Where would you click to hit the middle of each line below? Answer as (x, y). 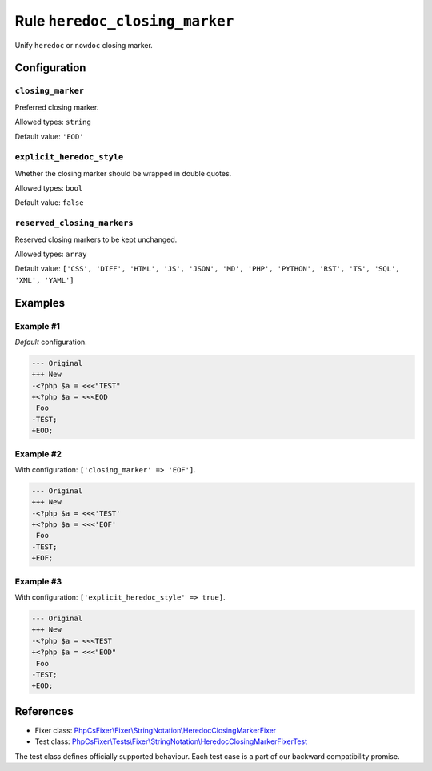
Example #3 (38, 581)
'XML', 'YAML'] (45, 280)
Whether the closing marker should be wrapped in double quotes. (123, 173)
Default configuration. (51, 342)
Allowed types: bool (49, 188)
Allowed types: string (53, 122)
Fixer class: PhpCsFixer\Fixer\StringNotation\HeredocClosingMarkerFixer (156, 730)
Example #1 (37, 326)
